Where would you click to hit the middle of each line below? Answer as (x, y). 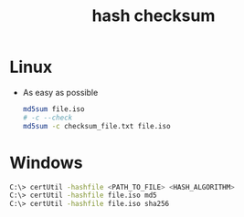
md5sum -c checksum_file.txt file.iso (96, 126)
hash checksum (154, 16)
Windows (46, 163)
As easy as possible (60, 92)
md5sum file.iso (53, 109)
